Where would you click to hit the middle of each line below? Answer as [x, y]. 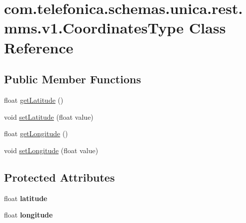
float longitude [28, 215]
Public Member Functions [72, 79]
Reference [39, 47]
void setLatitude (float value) [49, 116]
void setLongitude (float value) [51, 150]
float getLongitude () [36, 133]
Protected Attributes [59, 177]
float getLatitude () [34, 100]
